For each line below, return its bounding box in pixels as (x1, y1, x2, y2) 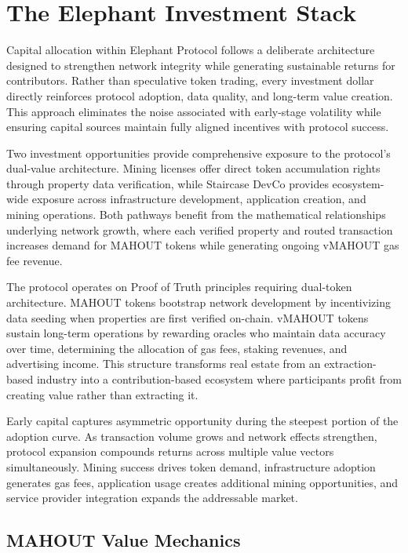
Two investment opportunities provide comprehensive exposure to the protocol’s (6, 144, 391, 161)
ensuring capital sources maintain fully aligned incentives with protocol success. (6, 118, 389, 135)
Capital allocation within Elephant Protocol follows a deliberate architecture (6, 42, 375, 58)
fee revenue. (6, 252, 63, 268)
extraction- (324, 355, 377, 372)
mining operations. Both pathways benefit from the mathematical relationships (6, 206, 386, 223)
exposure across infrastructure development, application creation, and (31, 191, 366, 207)
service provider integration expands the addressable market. (6, 489, 298, 506)
